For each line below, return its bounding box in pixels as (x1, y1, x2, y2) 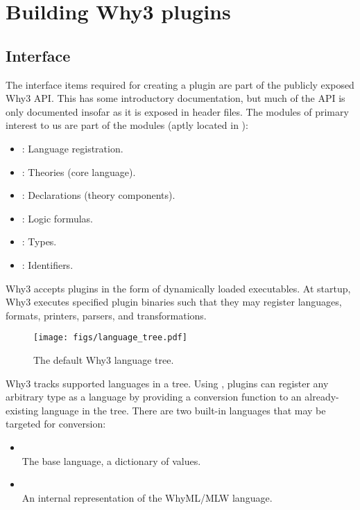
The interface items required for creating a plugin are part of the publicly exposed (6, 77, 354, 91)
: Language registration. (22, 141, 123, 155)
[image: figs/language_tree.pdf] (33, 333, 187, 343)
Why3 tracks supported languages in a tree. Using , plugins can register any (6, 376, 329, 390)
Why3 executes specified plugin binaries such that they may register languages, (6, 294, 342, 309)
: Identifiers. (22, 257, 74, 272)
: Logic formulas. (22, 211, 93, 225)
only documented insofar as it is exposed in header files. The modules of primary (6, 104, 349, 118)
